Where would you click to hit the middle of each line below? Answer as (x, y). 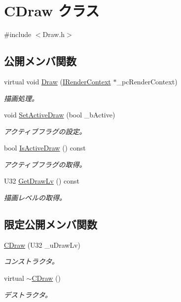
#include (18, 34)
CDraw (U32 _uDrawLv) (42, 245)
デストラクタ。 (28, 294)
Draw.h (54, 34)
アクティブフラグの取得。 (45, 164)
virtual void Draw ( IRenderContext (57, 81)
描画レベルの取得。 (35, 198)
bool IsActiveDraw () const (45, 148)
